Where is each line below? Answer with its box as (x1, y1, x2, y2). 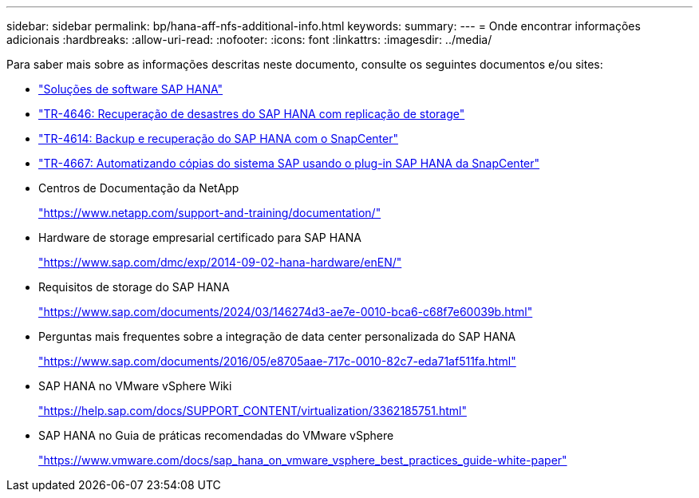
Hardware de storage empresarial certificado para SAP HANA (38, 231, 362, 244)
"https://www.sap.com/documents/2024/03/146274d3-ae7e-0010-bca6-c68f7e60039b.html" (38, 305, 533, 318)
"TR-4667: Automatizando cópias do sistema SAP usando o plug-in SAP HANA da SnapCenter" (38, 156, 540, 170)
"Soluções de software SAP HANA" (38, 82, 223, 96)
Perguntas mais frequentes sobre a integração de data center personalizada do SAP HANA (38, 330, 516, 343)
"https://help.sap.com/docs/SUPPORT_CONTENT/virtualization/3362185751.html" (38, 404, 467, 417)
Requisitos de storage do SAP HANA (38, 280, 230, 294)
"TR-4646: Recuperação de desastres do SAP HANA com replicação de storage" (38, 107, 465, 121)
